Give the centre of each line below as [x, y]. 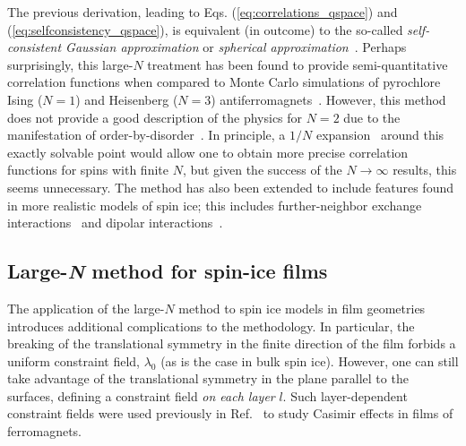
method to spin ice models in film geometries [302, 308]
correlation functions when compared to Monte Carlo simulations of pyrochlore [224, 82]
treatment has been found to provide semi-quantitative [298, 64]
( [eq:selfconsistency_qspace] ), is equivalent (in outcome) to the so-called [205, 29]
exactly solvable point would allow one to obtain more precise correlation [208, 152]
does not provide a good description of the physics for [155, 117]
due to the [372, 117]
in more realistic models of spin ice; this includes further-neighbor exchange [215, 205]
